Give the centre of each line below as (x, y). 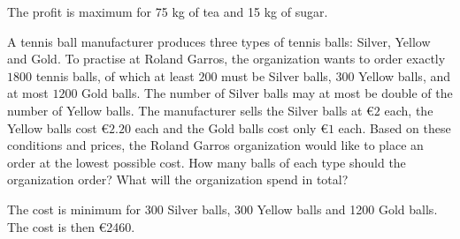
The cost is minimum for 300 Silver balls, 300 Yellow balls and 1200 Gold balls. (222, 209)
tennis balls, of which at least (115, 75)
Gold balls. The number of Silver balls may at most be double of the (267, 93)
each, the (409, 110)
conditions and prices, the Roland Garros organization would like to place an (215, 145)
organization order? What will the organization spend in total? (178, 179)
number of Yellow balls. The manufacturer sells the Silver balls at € (191, 110)
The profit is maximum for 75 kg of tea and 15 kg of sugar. (168, 11)
